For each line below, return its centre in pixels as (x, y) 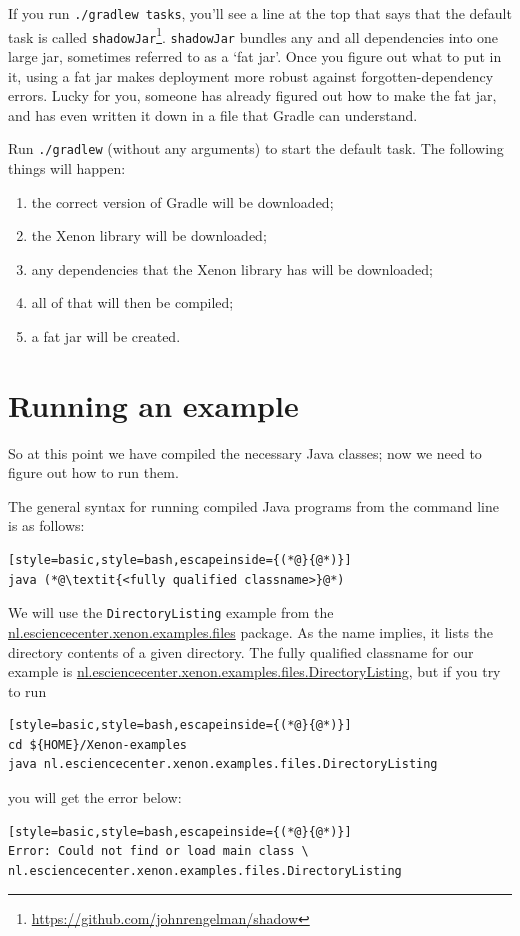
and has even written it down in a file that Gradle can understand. (213, 114)
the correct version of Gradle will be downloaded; (182, 201)
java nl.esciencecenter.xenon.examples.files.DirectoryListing (223, 764)
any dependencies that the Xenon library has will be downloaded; (232, 268)
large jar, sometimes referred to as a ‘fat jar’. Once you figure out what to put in (255, 55)
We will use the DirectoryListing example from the (171, 612)
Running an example (153, 404)
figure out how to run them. (93, 472)
